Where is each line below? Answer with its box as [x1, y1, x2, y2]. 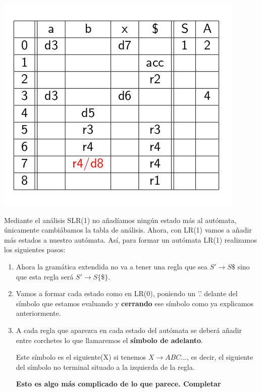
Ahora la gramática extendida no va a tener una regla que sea [16, 261, 207, 271]
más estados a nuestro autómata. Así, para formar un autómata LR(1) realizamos [4, 234, 257, 245]
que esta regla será [16, 271, 74, 282]
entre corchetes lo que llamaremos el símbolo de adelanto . [16, 334, 203, 345]
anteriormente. [16, 308, 61, 318]
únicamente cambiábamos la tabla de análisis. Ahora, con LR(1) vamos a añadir [4, 225, 252, 235]
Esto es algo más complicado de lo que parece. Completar [16, 378, 221, 389]
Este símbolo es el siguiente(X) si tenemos [16, 352, 146, 362]
